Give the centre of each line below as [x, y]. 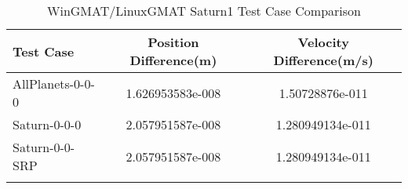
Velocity [323, 42]
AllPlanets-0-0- [54, 84]
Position [173, 42]
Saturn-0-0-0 [47, 124]
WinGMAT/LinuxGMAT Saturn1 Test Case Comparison [204, 11]
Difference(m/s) [323, 60]
